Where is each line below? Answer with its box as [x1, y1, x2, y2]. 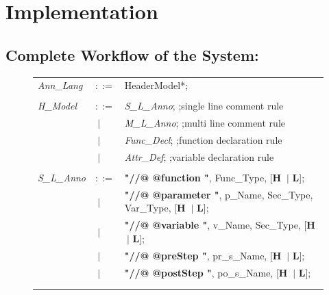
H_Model [38, 99, 77, 113]
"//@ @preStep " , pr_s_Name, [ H [124, 248, 282, 262]
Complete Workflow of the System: [5, 44, 259, 65]
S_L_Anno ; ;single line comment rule [124, 99, 284, 113]
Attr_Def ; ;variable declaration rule [124, 149, 274, 164]
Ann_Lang [38, 78, 83, 92]
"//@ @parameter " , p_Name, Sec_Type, [124, 187, 313, 201]
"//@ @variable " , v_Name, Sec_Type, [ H [124, 218, 315, 232]
